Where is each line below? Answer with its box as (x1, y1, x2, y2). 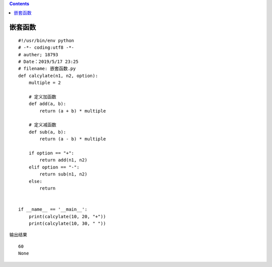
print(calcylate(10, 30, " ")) (28, 220, 106, 226)
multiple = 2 (28, 80, 61, 85)
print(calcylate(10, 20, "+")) (28, 214, 106, 219)
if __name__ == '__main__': (18, 207, 88, 212)
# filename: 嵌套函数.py (18, 66, 76, 71)
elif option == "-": (28, 164, 80, 170)
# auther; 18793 (18, 52, 58, 57)
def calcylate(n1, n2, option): (18, 73, 98, 78)
